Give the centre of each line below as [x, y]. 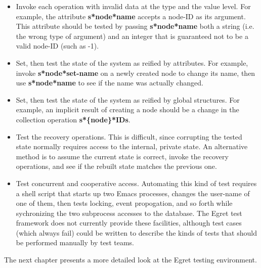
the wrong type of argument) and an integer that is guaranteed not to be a [132, 36]
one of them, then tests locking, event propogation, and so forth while [124, 203]
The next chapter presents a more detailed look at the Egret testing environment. [130, 260]
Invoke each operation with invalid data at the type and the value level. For [133, 6]
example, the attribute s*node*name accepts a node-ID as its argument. [131, 16]
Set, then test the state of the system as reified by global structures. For [128, 99]
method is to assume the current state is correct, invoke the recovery [122, 156]
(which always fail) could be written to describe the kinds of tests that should [136, 232]
